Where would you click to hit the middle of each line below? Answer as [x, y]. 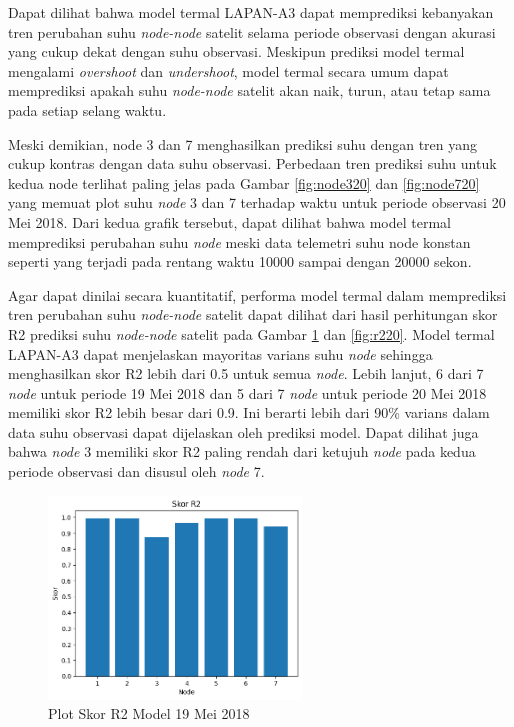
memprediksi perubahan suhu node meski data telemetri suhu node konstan [239, 241]
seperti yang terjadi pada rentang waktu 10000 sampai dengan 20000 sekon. [240, 261]
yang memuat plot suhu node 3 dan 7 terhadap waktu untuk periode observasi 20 [257, 202]
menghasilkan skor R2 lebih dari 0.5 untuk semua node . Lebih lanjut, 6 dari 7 [246, 373]
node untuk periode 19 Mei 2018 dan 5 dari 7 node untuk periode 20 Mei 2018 [247, 392]
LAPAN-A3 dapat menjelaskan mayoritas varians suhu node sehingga [220, 353]
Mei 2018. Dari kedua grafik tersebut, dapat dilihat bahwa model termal [230, 221]
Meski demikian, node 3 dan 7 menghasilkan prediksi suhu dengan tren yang [243, 143]
